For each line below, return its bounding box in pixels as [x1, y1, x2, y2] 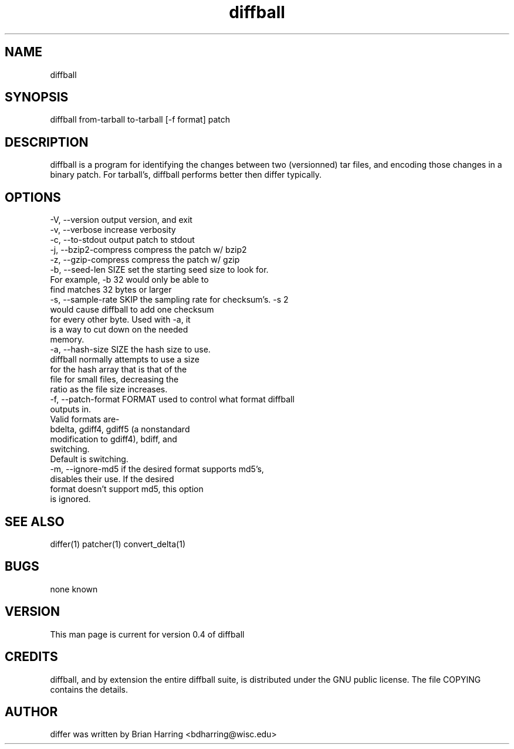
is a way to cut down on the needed [50, 324, 188, 335]
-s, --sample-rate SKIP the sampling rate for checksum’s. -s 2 [50, 294, 289, 305]
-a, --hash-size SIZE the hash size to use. [50, 344, 211, 355]
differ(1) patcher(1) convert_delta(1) [50, 538, 186, 549]
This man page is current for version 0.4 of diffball [50, 629, 245, 639]
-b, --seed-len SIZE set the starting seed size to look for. [50, 265, 269, 275]
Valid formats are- [50, 414, 120, 425]
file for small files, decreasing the [50, 374, 179, 385]
